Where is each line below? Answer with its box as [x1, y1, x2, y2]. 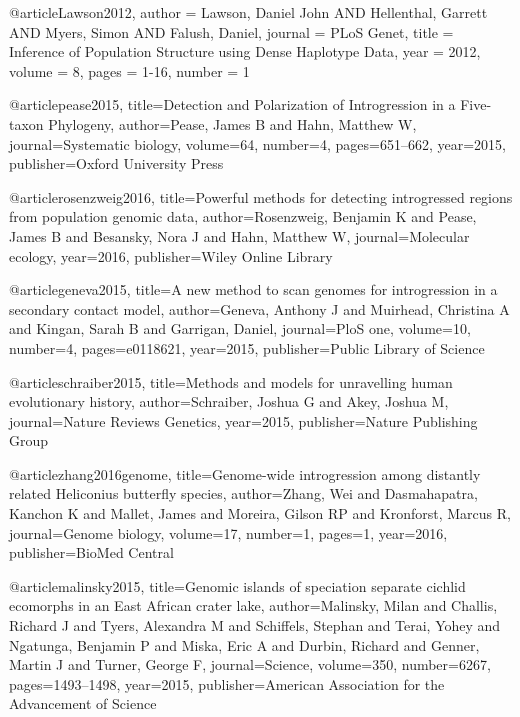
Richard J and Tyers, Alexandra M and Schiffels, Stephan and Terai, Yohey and [9, 615, 501, 636]
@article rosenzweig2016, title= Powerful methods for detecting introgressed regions [9, 186, 513, 207]
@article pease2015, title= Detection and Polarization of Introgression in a [9, 94, 456, 115]
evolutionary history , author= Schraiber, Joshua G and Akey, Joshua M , [9, 391, 449, 412]
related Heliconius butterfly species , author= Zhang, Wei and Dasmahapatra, [9, 483, 478, 504]
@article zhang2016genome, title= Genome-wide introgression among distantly [9, 463, 481, 484]
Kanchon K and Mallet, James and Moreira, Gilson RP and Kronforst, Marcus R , [9, 503, 511, 524]
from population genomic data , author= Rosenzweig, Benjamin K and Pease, [9, 206, 477, 227]
